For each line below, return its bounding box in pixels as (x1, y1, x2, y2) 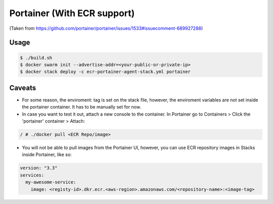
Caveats (9, 83, 36, 92)
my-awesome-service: (25, 179, 76, 185)
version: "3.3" (20, 165, 58, 171)
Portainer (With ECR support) (9, 8, 135, 19)
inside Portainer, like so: (22, 151, 72, 158)
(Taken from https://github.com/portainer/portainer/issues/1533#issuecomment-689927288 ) (9, 25, 203, 31)
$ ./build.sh (20, 55, 53, 61)
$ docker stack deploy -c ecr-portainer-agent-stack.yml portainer (20, 69, 191, 75)
